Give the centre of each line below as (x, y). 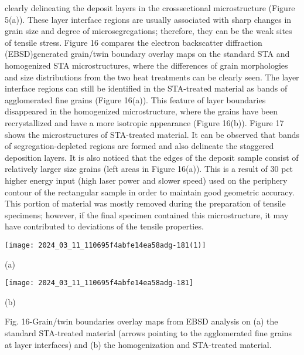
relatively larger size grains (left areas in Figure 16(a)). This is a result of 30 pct (149, 169)
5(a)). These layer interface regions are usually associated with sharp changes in (148, 19)
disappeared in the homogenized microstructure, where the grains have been (141, 111)
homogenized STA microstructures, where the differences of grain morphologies (146, 65)
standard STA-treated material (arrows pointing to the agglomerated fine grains (148, 332)
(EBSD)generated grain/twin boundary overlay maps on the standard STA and (147, 54)
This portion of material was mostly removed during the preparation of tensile (145, 203)
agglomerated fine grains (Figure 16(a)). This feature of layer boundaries (135, 99)
